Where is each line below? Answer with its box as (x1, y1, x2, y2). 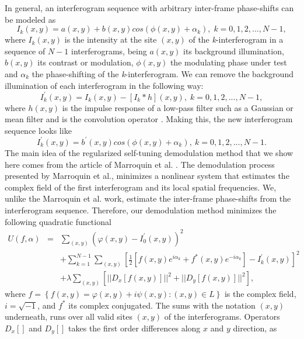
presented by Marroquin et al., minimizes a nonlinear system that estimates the (5, 169, 289, 182)
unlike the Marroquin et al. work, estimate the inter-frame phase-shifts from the (5, 192, 291, 205)
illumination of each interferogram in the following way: (5, 79, 204, 91)
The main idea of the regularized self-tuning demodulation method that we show (5, 146, 293, 158)
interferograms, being (71, 44, 147, 57)
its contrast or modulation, (37, 56, 134, 68)
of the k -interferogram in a (188, 33, 284, 46)
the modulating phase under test (170, 56, 287, 68)
